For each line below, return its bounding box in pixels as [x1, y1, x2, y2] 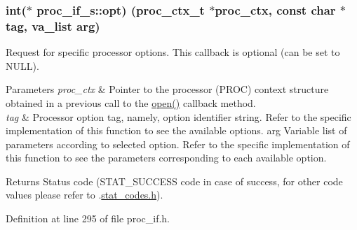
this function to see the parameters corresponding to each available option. [6, 150, 327, 165]
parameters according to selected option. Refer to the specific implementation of [6, 136, 350, 151]
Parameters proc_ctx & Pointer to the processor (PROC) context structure [6, 82, 329, 96]
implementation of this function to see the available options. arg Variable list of [6, 123, 347, 138]
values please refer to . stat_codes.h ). [6, 187, 163, 202]
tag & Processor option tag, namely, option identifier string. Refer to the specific [6, 109, 351, 124]
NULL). [6, 58, 39, 73]
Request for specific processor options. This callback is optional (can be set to [6, 45, 340, 59]
